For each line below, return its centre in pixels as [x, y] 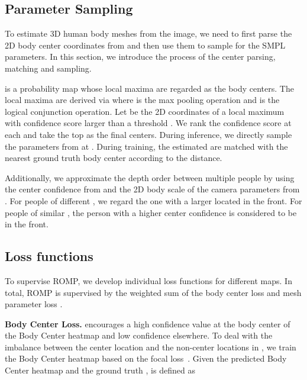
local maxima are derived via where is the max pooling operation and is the [142, 100]
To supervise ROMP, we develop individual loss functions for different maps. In [148, 280]
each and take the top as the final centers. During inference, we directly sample [148, 134]
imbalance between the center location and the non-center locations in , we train [151, 347]
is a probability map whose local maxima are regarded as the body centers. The [149, 88]
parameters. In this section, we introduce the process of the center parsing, [140, 57]
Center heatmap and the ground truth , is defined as [100, 370]
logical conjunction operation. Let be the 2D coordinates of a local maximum [145, 111]
